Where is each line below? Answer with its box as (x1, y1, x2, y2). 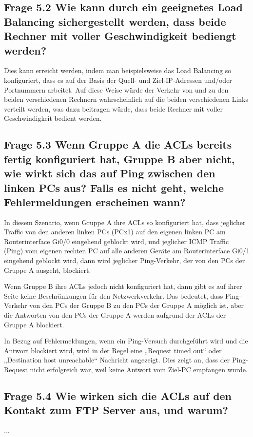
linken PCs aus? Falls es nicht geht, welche (4, 180, 224, 195)
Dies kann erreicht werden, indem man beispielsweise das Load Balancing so (4, 65, 232, 76)
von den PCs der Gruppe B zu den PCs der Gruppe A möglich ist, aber (29, 300, 244, 310)
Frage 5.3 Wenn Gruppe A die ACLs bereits (4, 137, 232, 152)
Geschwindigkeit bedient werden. (4, 113, 102, 123)
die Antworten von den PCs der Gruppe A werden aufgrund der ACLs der (4, 310, 226, 320)
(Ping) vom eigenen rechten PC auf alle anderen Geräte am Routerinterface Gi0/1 (4, 246, 250, 256)
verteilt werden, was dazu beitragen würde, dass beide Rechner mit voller (4, 103, 223, 114)
